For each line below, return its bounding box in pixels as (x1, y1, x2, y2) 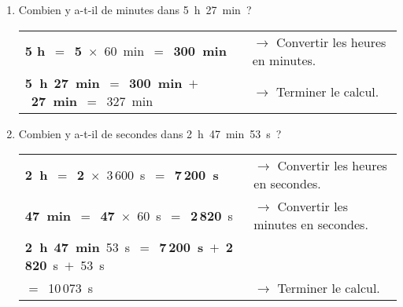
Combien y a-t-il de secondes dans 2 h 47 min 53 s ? (18, 125, 282, 141)
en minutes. (252, 50, 316, 69)
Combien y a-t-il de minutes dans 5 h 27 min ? (18, 2, 252, 17)
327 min (106, 91, 153, 110)
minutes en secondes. (253, 215, 368, 234)
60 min (104, 42, 145, 60)
